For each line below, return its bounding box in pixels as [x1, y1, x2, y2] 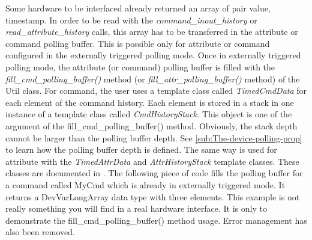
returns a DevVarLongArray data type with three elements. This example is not [5, 190, 300, 203]
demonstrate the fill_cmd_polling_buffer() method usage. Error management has [5, 214, 307, 226]
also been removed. [5, 226, 75, 238]
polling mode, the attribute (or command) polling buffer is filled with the [5, 60, 275, 73]
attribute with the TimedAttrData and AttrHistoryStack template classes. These [5, 155, 299, 167]
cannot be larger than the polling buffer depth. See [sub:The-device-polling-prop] [5, 131, 302, 144]
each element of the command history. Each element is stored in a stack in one [5, 96, 294, 108]
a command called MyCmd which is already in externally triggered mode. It [5, 178, 286, 191]
